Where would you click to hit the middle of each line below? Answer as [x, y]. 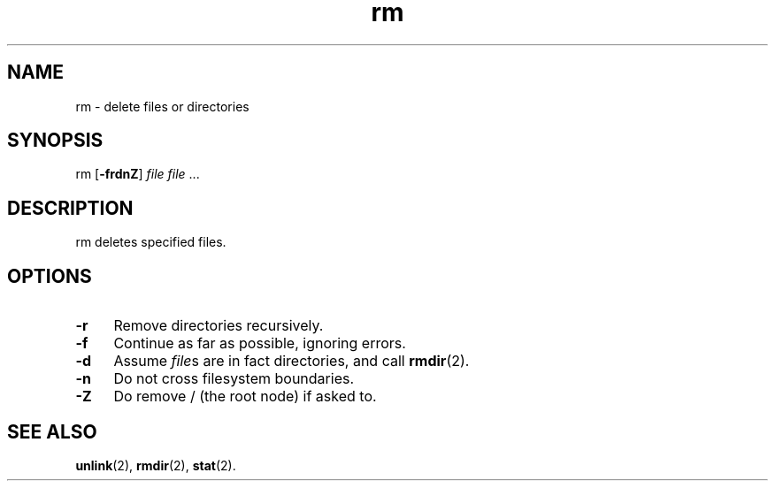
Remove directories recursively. [219, 326]
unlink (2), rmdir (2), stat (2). [156, 465]
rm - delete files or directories [162, 106]
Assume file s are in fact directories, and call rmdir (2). [292, 361]
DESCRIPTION [70, 208]
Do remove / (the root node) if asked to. [245, 396]
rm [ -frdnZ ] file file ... [138, 174]
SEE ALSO [52, 431]
